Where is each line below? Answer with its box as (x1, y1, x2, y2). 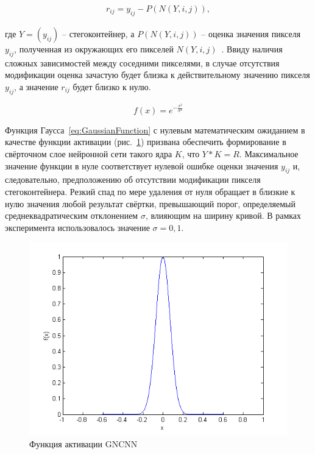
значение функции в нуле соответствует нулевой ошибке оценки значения (5, 159, 278, 172)
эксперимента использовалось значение (5, 221, 150, 233)
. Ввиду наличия (221, 42, 283, 55)
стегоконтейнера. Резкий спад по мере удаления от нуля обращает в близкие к (5, 185, 296, 198)
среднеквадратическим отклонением (5, 209, 138, 222)
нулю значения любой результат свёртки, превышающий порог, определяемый (5, 197, 296, 210)
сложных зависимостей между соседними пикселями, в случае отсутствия (5, 56, 280, 69)
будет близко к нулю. (73, 80, 151, 93)
